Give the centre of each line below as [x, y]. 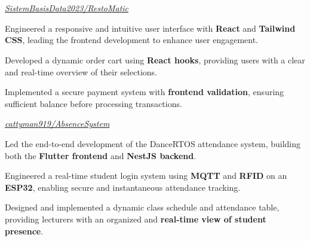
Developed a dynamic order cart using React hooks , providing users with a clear [155, 60]
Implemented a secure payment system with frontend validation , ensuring [145, 92]
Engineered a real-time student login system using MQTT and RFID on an [146, 176]
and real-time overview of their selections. [81, 71]
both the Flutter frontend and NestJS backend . [101, 155]
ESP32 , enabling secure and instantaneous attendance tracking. [123, 187]
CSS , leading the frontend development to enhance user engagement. [132, 40]
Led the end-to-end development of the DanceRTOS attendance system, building [153, 143]
